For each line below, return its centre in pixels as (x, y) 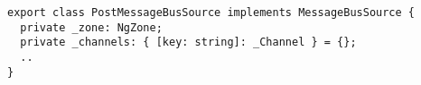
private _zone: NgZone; (91, 27)
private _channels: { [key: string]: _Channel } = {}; (188, 42)
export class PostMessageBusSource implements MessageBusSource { (211, 13)
